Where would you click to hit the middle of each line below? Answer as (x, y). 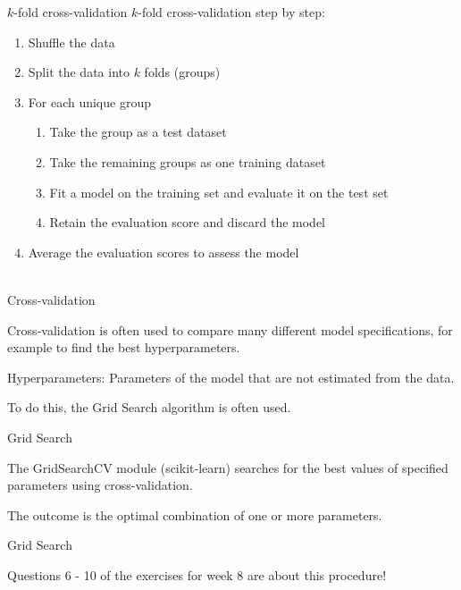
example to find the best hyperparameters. (124, 347)
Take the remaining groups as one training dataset (188, 161)
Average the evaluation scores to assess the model (163, 252)
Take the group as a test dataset (138, 132)
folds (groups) (182, 72)
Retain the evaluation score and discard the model (188, 222)
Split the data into (79, 72)
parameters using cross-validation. (100, 485)
